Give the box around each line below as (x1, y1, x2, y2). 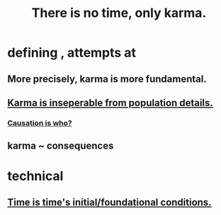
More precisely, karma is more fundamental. (7, 73, 207, 85)
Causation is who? (7, 118, 72, 128)
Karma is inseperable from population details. (7, 97, 214, 109)
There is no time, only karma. (31, 5, 207, 21)
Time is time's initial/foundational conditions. (7, 196, 212, 208)
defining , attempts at (7, 45, 137, 61)
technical (7, 168, 64, 185)
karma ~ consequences (7, 140, 114, 152)
